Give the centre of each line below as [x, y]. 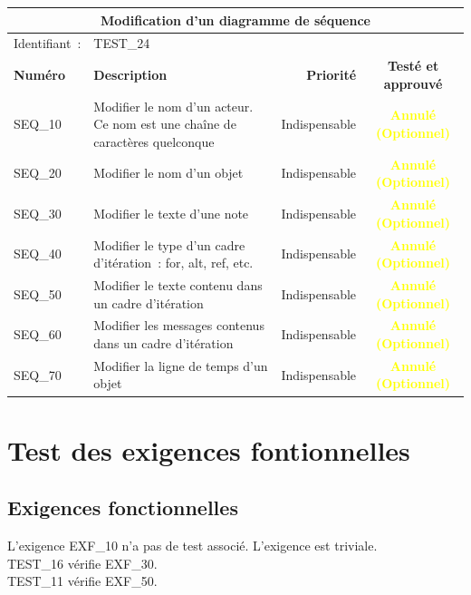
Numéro [40, 74]
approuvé [413, 83]
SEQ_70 [38, 374]
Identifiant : [48, 43]
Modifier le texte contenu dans [178, 284]
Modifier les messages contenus [179, 325]
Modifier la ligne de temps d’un [181, 365]
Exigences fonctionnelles [123, 507]
